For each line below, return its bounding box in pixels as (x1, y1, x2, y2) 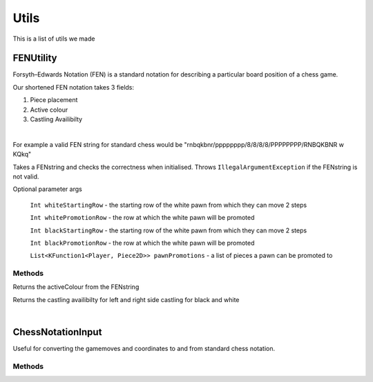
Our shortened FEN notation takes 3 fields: (12, 83, 135, 91)
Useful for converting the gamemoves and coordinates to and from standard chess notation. (12, 345, 276, 353)
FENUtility (12, 52, 58, 64)
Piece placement (30, 96, 78, 104)
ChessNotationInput (12, 326, 102, 338)
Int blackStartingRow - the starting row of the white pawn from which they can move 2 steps (30, 226, 307, 234)
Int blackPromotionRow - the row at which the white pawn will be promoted (30, 239, 255, 247)
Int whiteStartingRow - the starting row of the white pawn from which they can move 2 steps (30, 201, 307, 209)
